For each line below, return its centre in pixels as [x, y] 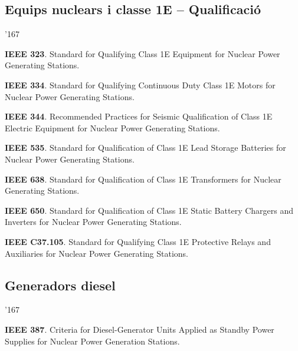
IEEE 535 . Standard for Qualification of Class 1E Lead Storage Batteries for [145, 148]
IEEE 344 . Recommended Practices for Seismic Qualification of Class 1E [139, 116]
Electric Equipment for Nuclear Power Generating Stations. [112, 128]
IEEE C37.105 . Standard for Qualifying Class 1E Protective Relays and [138, 241]
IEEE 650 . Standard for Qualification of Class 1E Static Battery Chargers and [149, 210]
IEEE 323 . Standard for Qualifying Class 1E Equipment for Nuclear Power [143, 53]
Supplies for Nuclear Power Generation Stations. [92, 341]
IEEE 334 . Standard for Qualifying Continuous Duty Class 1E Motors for [140, 85]
